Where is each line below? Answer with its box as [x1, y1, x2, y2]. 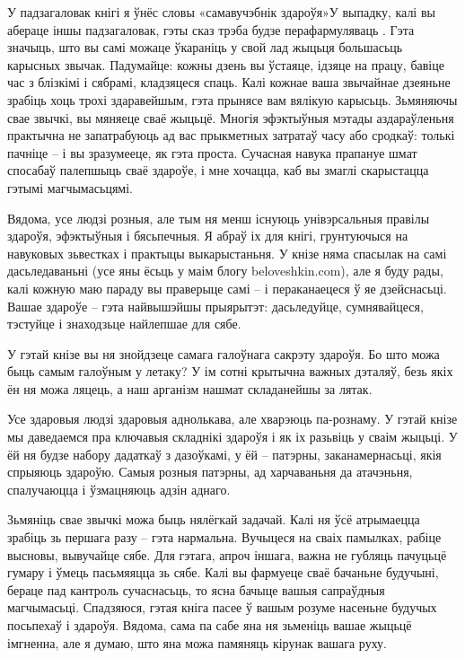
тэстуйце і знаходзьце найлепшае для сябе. [7, 314, 241, 333]
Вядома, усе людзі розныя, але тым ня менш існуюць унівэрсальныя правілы [7, 208, 430, 227]
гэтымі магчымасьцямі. [7, 178, 134, 197]
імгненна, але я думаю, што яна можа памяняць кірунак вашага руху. [7, 633, 387, 652]
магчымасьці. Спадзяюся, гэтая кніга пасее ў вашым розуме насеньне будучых [7, 598, 437, 617]
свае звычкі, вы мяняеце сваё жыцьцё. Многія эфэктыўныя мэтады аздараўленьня [7, 108, 454, 127]
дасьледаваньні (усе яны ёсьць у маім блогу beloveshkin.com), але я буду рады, [7, 261, 443, 280]
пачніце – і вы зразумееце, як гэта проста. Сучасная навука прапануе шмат [7, 143, 417, 162]
